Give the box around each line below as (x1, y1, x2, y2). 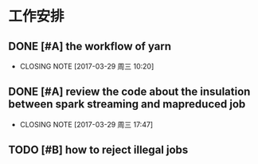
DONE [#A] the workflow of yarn (8, 39, 172, 53)
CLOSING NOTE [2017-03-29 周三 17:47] (19, 119, 154, 129)
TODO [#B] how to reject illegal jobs (8, 143, 189, 157)
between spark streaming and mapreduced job (8, 97, 246, 111)
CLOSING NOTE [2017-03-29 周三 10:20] (19, 61, 154, 71)
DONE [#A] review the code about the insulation (8, 85, 251, 99)
